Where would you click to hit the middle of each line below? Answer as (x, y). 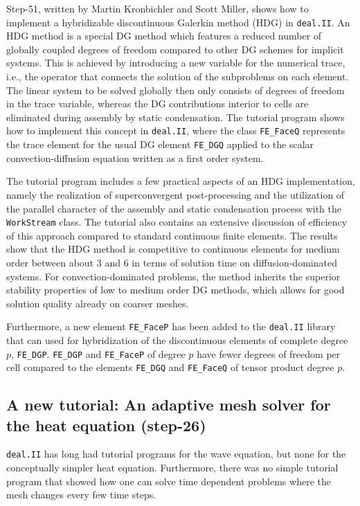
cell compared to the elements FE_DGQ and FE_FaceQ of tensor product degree (170, 367)
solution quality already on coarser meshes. (98, 303)
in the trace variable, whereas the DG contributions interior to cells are (157, 103)
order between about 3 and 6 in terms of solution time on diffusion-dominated (172, 262)
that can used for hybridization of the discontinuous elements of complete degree (177, 340)
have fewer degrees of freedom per (269, 353)
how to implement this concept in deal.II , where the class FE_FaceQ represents (176, 130)
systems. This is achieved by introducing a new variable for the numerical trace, (176, 63)
